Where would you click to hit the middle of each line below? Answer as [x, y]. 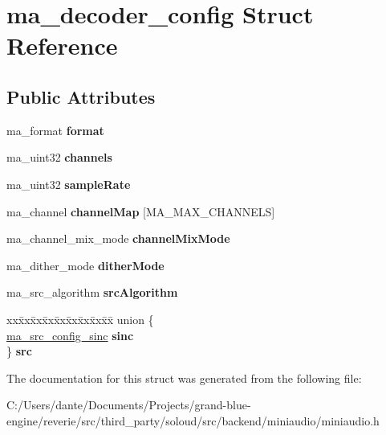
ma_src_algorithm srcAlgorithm [92, 292]
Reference [62, 45]
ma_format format [55, 130]
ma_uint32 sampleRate [69, 184]
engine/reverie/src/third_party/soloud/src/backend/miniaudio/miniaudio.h [193, 420]
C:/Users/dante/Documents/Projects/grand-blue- [129, 405]
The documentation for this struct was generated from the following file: [184, 378]
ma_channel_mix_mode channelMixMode [118, 238]
